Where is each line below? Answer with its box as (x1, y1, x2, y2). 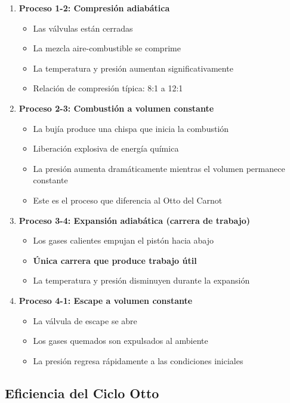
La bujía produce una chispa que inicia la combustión (33, 122, 229, 134)
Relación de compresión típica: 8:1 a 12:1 (33, 82, 183, 94)
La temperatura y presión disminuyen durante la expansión (33, 274, 250, 287)
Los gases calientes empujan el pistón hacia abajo (33, 234, 214, 247)
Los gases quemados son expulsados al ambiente (33, 334, 208, 347)
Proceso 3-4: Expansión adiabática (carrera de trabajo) (18, 214, 250, 226)
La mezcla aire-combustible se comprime (33, 42, 181, 54)
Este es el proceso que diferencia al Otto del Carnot (33, 193, 223, 206)
